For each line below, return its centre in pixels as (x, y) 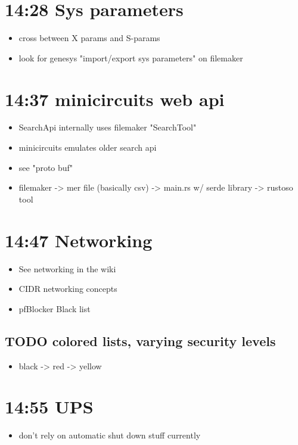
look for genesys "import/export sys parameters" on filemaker (131, 57)
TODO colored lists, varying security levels (140, 340)
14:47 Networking (79, 240)
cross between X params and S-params (89, 38)
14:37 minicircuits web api (115, 99)
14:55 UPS (49, 407)
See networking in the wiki (67, 268)
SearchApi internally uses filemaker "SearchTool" (108, 127)
